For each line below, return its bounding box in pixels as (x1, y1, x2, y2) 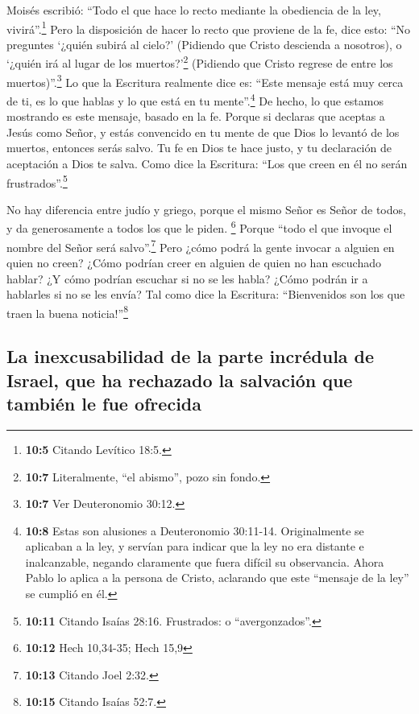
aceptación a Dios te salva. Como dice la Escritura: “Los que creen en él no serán (6, 155, 408, 171)
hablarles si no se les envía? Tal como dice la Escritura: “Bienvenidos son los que (6, 286, 405, 303)
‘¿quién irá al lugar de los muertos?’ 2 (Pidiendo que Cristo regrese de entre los (6, 52, 393, 72)
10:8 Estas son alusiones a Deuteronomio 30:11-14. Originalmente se (25, 522, 364, 539)
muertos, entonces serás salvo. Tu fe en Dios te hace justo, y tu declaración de (6, 139, 392, 156)
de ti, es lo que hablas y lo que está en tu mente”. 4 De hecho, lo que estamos (6, 89, 384, 109)
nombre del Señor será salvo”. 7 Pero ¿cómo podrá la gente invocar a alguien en (6, 236, 395, 255)
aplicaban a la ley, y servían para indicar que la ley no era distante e (25, 538, 364, 555)
